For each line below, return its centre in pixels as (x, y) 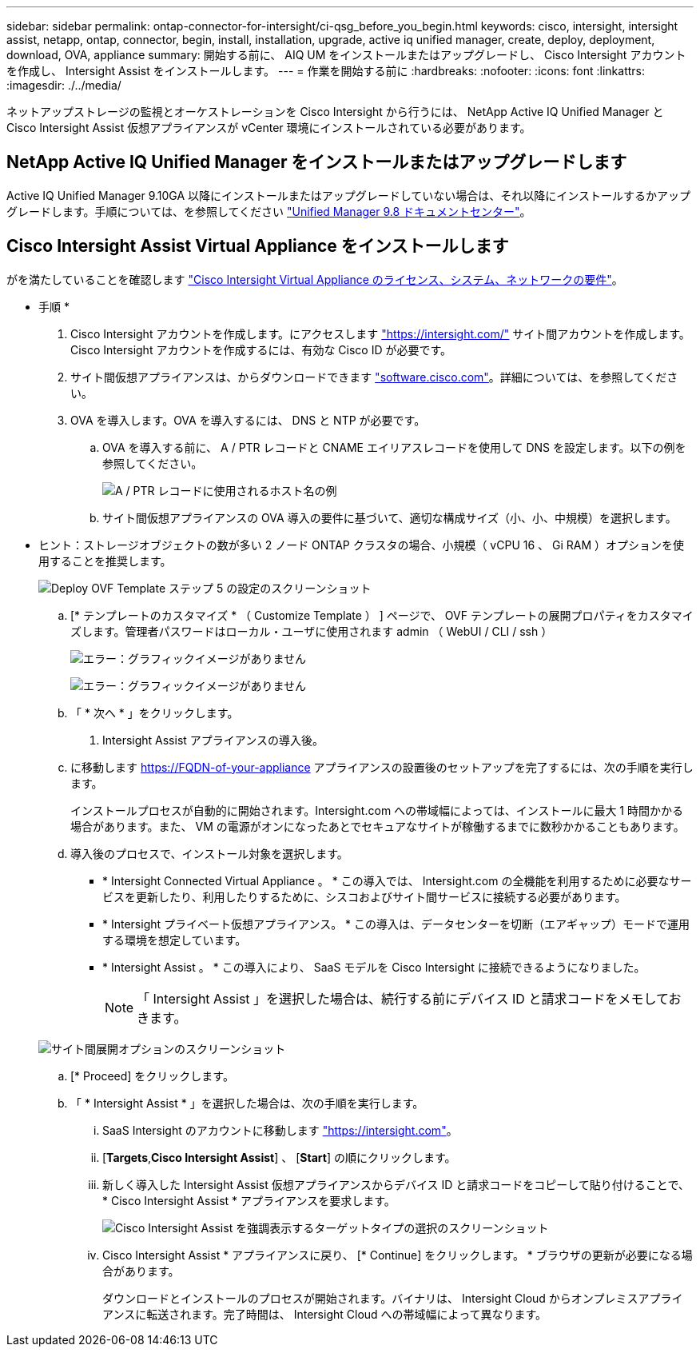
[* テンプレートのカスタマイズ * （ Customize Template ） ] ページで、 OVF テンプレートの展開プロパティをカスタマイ (382, 615)
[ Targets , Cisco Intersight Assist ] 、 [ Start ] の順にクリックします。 (279, 1157)
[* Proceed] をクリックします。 (152, 1076)
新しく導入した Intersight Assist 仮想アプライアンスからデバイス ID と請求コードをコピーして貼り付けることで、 (396, 1184)
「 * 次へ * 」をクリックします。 (155, 712)
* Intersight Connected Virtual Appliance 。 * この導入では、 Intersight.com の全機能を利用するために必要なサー (397, 880)
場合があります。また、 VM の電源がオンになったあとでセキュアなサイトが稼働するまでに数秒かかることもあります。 (378, 826)
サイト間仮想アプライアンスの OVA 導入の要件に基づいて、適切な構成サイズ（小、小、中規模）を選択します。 (390, 517)
